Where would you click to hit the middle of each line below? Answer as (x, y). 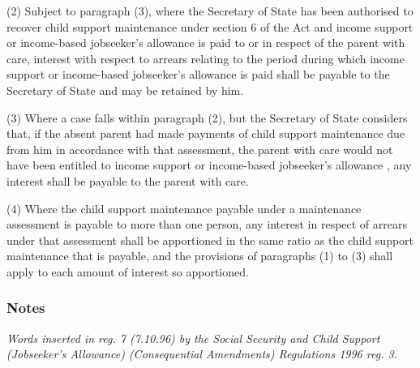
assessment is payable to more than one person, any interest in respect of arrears (207, 224)
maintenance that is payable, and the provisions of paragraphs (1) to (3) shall (200, 256)
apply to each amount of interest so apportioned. (128, 271)
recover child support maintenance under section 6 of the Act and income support (210, 26)
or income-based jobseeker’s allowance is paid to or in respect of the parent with (206, 43)
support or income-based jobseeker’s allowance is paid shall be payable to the (198, 74)
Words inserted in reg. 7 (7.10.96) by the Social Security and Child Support (193, 338)
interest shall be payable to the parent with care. (128, 180)
